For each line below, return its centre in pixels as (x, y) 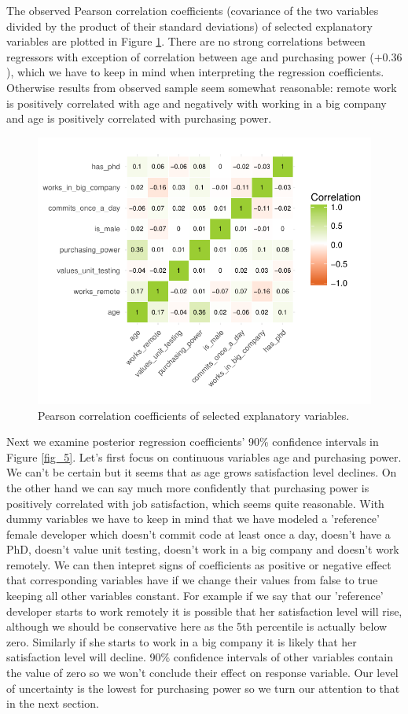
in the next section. (53, 703)
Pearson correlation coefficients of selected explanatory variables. (194, 415)
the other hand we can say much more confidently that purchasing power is (188, 487)
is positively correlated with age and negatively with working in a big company (197, 103)
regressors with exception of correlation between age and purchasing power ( (190, 56)
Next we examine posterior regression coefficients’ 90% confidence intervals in (193, 442)
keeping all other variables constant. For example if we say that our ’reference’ (195, 596)
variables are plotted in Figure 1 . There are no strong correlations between (186, 41)
